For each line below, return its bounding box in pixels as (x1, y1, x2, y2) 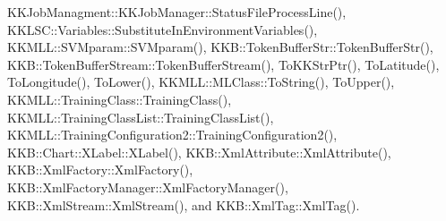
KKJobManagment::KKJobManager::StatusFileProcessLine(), (7, 3, 347, 21)
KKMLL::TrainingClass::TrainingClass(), (7, 89, 232, 108)
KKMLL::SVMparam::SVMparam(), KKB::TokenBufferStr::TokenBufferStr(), (7, 38, 433, 56)
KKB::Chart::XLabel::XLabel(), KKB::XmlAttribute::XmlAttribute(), (7, 142, 391, 161)
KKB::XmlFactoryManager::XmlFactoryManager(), (7, 177, 288, 196)
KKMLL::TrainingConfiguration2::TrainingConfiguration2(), (7, 125, 338, 144)
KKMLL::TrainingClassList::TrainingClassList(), (7, 107, 274, 126)
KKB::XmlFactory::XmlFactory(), (7, 160, 193, 179)
